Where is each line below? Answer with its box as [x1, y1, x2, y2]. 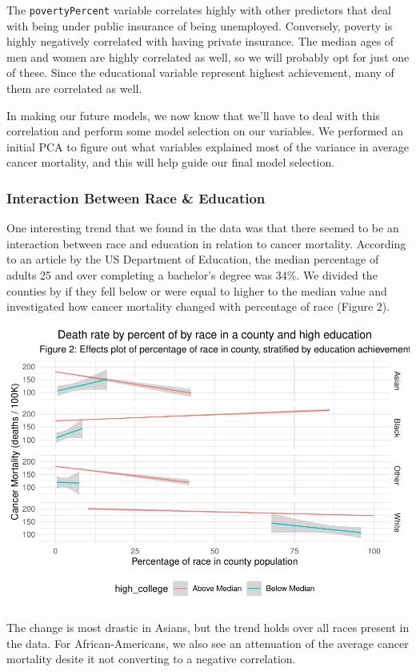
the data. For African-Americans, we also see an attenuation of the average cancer [6, 634, 409, 651]
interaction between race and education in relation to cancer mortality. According [6, 235, 406, 251]
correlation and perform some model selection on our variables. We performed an [6, 123, 403, 139]
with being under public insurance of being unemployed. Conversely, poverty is [6, 17, 393, 34]
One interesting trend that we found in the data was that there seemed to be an [6, 219, 399, 236]
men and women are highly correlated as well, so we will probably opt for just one [6, 48, 410, 65]
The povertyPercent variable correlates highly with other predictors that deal [6, 2, 391, 18]
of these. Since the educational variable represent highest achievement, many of [6, 64, 394, 81]
